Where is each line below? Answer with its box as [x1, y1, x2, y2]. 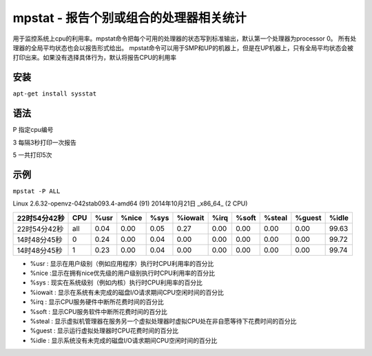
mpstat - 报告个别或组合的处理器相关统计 [12, 10, 247, 25]
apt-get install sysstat [12, 90, 96, 98]
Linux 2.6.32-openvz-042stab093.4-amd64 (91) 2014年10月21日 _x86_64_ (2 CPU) [12, 199, 248, 208]
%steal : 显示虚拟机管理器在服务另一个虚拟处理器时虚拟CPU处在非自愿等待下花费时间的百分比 [30, 317, 297, 325]
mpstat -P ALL [12, 187, 61, 195]
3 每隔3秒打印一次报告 [12, 138, 77, 146]
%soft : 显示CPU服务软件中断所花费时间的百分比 [30, 307, 168, 315]
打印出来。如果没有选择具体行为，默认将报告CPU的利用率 [12, 54, 177, 62]
